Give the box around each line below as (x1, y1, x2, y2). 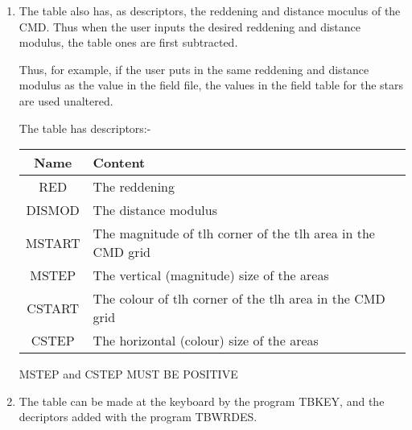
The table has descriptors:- (19, 119, 151, 136)
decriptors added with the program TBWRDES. (19, 408, 257, 425)
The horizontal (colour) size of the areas (93, 331, 319, 350)
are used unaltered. (19, 92, 113, 109)
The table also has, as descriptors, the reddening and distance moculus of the (19, 2, 401, 19)
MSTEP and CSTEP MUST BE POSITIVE (19, 366, 238, 382)
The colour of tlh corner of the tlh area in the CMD (93, 289, 385, 308)
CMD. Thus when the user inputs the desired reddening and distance (19, 18, 361, 35)
